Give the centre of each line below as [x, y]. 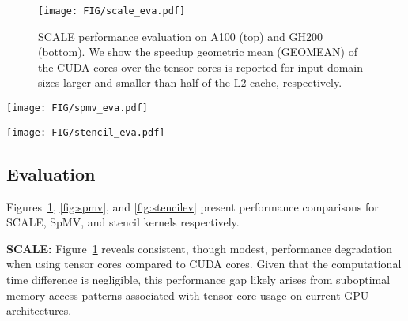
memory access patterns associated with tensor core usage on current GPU [188, 295]
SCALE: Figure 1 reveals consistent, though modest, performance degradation [199, 248]
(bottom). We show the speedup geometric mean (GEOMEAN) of [198, 52]
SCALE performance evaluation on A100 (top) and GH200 [180, 36]
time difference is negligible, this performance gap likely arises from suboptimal [198, 279]
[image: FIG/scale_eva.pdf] [112, 11]
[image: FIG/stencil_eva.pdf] [86, 132]
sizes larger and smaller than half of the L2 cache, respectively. [190, 82]
